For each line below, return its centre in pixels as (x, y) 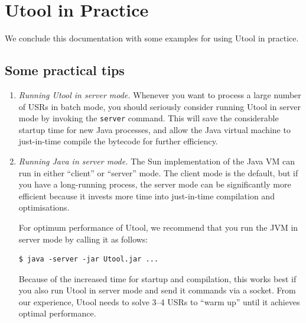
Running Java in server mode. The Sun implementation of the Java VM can (157, 161)
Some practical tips (65, 70)
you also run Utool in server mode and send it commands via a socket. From (157, 290)
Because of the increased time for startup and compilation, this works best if (157, 278)
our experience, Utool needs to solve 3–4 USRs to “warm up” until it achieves (159, 301)
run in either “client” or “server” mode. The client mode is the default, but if (158, 172)
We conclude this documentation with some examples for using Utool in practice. (152, 38)
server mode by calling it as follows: (83, 239)
